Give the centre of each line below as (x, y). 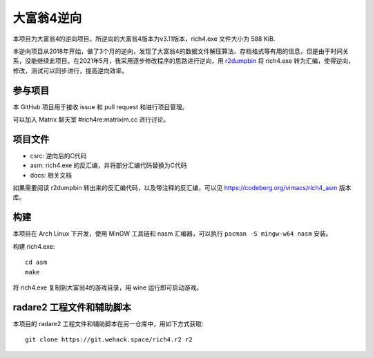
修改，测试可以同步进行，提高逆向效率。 (70, 70)
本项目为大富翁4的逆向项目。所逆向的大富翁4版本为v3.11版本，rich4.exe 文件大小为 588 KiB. (144, 39)
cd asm (36, 262)
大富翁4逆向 (47, 18)
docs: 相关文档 (51, 175)
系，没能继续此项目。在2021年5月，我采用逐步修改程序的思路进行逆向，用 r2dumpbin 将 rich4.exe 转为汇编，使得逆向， (184, 61)
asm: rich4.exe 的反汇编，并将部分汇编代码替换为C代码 (108, 165)
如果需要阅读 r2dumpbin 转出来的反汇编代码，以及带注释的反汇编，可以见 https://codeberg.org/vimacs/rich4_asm (175, 188)
